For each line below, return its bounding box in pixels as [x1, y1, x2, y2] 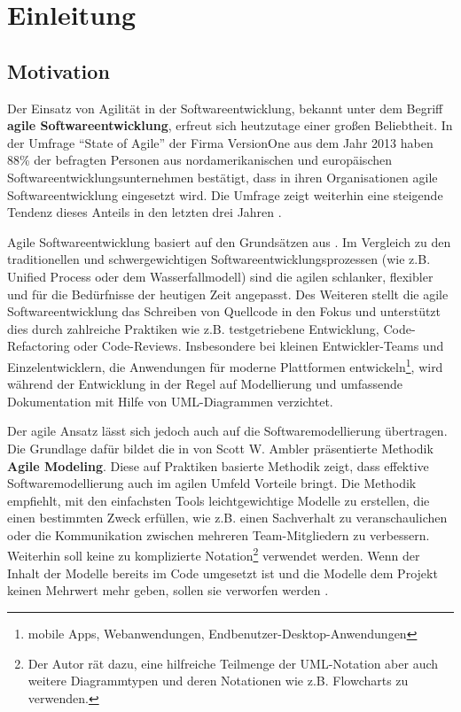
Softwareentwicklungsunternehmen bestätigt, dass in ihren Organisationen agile [7, 167, 438, 186]
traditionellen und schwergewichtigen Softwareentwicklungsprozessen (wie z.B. [7, 250, 431, 268]
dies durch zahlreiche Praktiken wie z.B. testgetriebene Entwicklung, [7, 319, 379, 337]
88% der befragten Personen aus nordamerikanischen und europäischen [7, 151, 392, 169]
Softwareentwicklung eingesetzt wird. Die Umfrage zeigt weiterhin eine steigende [7, 185, 443, 204]
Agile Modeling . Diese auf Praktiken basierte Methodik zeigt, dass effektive [7, 456, 429, 475]
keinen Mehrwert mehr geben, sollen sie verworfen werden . [7, 581, 329, 600]
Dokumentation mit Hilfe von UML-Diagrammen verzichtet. [7, 391, 333, 410]
